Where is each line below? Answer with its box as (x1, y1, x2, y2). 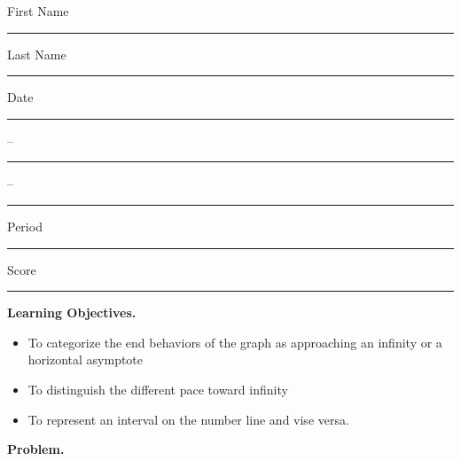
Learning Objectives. (7, 303, 137, 322)
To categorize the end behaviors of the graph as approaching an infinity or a (27, 332, 442, 351)
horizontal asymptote (27, 350, 144, 369)
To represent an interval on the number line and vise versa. (27, 410, 349, 428)
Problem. (7, 440, 65, 458)
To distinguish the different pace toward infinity (27, 379, 288, 398)
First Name (7, 2, 69, 20)
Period (7, 216, 43, 235)
